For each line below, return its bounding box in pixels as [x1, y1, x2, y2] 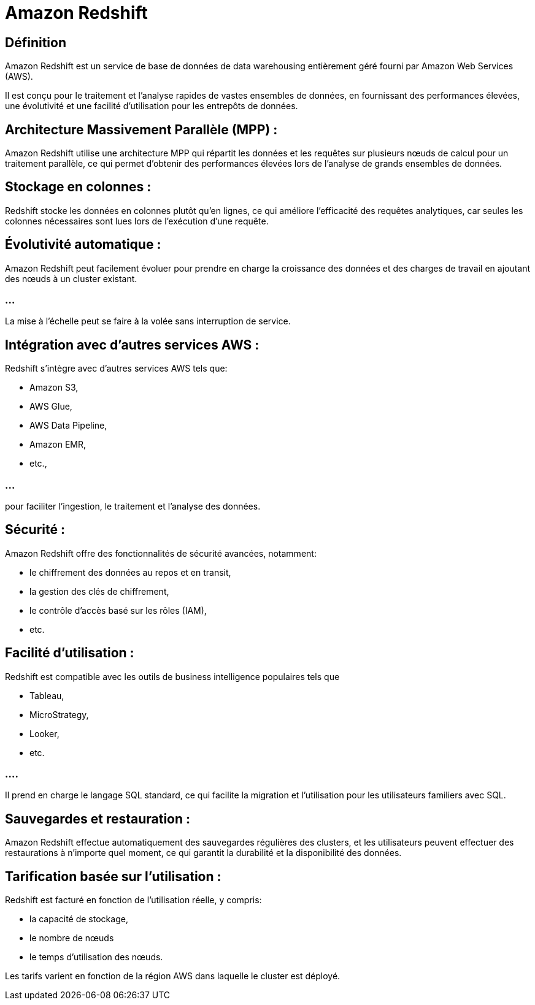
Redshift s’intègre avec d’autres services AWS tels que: [5, 363, 228, 374]
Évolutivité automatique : [5, 237, 161, 253]
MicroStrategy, [29, 709, 89, 720]
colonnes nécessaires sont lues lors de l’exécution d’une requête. [5, 215, 269, 226]
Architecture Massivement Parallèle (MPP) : [5, 121, 278, 137]
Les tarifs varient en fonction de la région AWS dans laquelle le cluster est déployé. [5, 971, 341, 982]
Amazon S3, [29, 382, 79, 393]
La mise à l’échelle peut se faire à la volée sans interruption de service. [5, 316, 291, 327]
